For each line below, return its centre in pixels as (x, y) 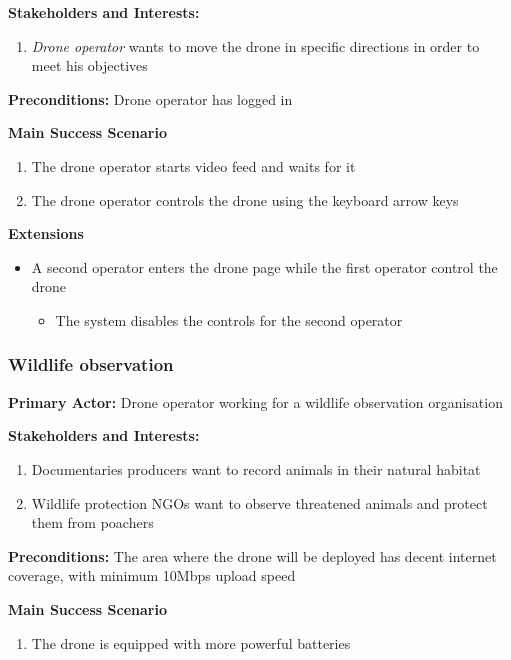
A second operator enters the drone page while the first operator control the (264, 266)
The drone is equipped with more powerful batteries (191, 642)
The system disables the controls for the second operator (229, 319)
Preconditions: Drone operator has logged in (150, 98)
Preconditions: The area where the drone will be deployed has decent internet (252, 555)
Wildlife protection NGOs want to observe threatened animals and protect (259, 502)
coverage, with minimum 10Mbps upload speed (152, 575)
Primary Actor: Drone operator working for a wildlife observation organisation (255, 401)
